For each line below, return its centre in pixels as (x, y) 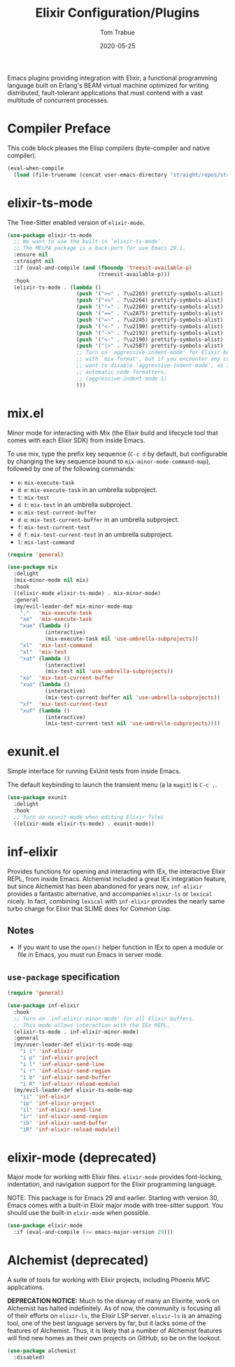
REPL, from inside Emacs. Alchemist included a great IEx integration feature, (117, 878)
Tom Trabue (117, 32)
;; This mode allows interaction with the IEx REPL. (92, 1025)
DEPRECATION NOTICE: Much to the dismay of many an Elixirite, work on (113, 1301)
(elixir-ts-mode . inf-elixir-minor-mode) (76, 1032)
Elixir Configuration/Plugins (117, 13)
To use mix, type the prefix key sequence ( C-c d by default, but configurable (117, 454)
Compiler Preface (59, 129)
